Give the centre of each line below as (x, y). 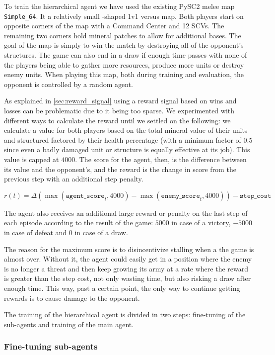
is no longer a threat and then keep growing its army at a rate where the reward (126, 268)
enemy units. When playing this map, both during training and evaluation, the (124, 74)
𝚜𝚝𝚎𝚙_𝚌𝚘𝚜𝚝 (255, 196)
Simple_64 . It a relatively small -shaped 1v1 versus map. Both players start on (124, 16)
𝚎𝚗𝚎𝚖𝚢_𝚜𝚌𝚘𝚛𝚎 (180, 196)
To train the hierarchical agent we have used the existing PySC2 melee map (119, 6)
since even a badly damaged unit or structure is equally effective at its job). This (127, 149)
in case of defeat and (35, 232)
